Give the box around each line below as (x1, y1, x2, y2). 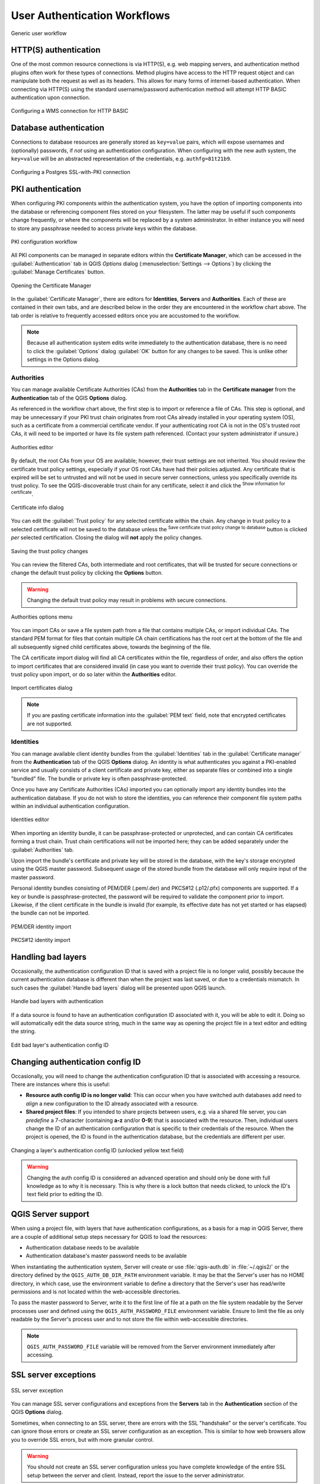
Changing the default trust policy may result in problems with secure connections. (27, 597, 228, 604)
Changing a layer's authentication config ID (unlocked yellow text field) (11, 1146, 184, 1154)
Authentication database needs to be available (25, 1244, 139, 1251)
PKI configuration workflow (11, 238, 78, 245)
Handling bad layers (11, 952, 87, 962)
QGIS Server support (11, 1209, 89, 1219)
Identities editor (11, 816, 50, 823)
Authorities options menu (11, 613, 73, 620)
